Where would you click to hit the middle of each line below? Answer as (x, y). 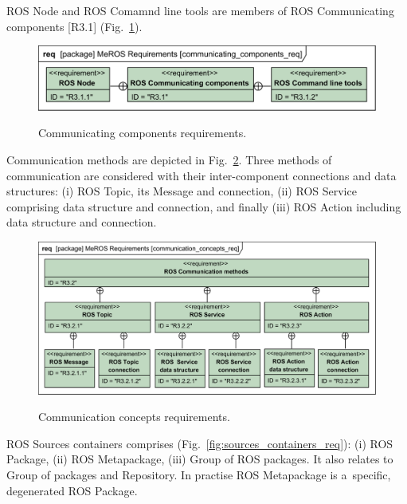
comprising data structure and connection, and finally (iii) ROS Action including (204, 206)
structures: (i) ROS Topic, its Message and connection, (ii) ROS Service (182, 191)
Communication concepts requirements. (134, 417)
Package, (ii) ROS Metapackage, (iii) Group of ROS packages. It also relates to (200, 459)
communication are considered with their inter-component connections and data (202, 175)
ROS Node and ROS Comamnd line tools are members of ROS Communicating (200, 10)
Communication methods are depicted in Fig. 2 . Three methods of (169, 159)
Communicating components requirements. (143, 133)
